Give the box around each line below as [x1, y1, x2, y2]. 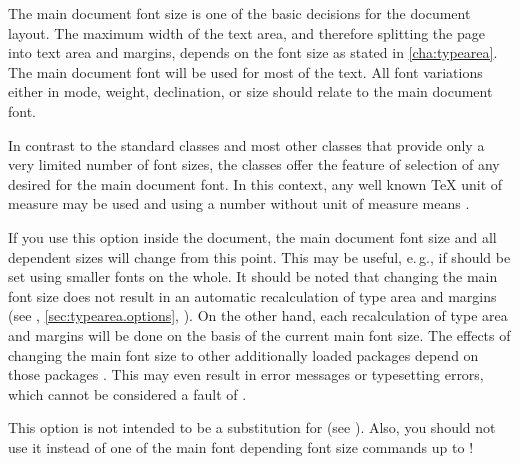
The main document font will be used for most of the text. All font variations [8, 61, 483, 82]
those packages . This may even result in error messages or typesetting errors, [8, 364, 484, 385]
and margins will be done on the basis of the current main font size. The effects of [8, 324, 511, 345]
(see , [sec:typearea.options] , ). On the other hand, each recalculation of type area [8, 305, 508, 326]
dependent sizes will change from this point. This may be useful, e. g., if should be [8, 246, 511, 267]
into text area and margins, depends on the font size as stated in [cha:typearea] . [8, 42, 498, 63]
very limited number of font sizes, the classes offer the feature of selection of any [8, 154, 500, 175]
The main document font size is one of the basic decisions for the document [8, 3, 471, 23]
